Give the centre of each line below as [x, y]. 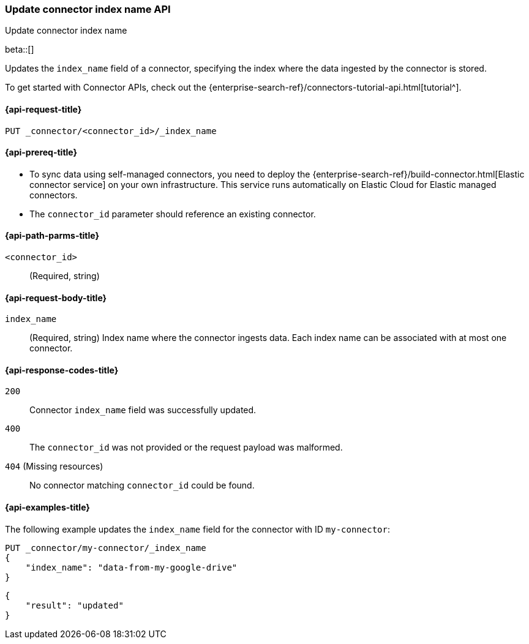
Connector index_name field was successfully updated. [143, 410]
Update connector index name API [88, 9]
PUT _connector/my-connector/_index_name [106, 548]
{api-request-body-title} [56, 298]
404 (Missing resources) [54, 466]
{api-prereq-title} [41, 152]
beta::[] [20, 50]
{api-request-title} [43, 109]
